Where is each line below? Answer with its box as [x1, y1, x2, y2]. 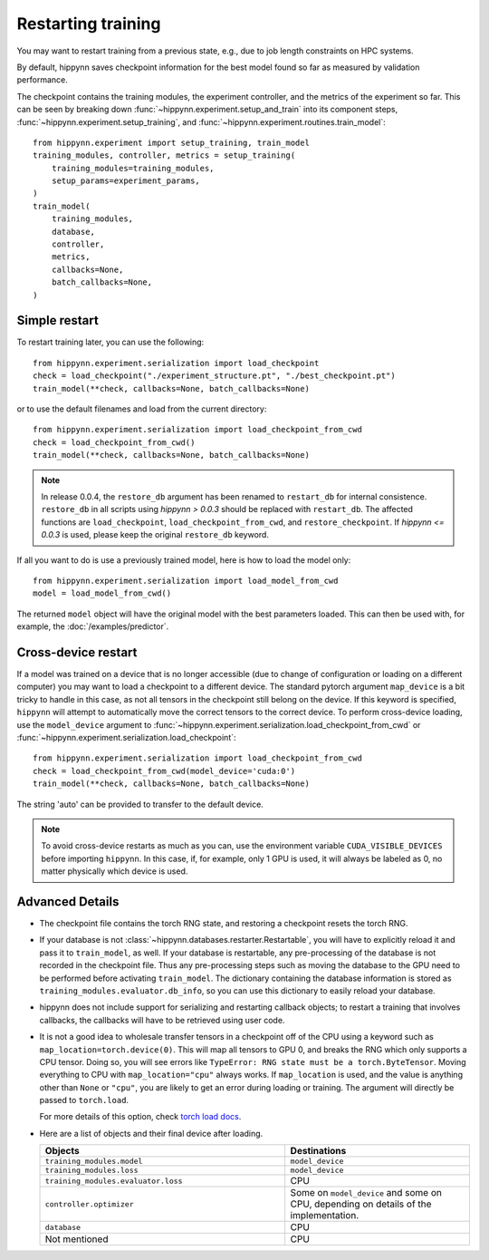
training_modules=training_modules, [51, 163, 215, 173]
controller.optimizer [44, 1199, 135, 1209]
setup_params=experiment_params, [51, 176, 201, 186]
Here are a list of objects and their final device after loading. [39, 1128, 264, 1139]
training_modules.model [44, 1157, 143, 1167]
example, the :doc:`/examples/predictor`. [16, 621, 169, 632]
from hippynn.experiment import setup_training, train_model [33, 137, 310, 148]
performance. [16, 74, 68, 85]
